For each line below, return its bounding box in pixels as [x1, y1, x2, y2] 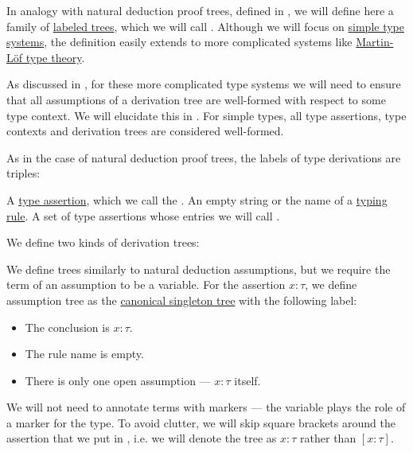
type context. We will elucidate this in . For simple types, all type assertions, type [6, 107, 407, 123]
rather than [300, 430, 357, 446]
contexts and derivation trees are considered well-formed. [6, 123, 284, 139]
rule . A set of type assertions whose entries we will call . [6, 207, 280, 224]
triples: [6, 165, 41, 181]
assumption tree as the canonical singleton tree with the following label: [6, 291, 357, 308]
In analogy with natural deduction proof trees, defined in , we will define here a [6, 2, 394, 18]
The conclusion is [25, 318, 110, 335]
